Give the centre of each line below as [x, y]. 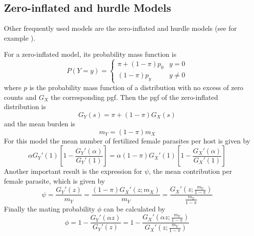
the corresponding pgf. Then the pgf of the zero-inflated [134, 97]
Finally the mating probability [50, 208]
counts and [20, 97]
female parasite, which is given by [55, 180]
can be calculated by [134, 208]
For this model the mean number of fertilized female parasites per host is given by [127, 140]
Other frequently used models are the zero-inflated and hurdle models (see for [120, 28]
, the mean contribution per [190, 171]
